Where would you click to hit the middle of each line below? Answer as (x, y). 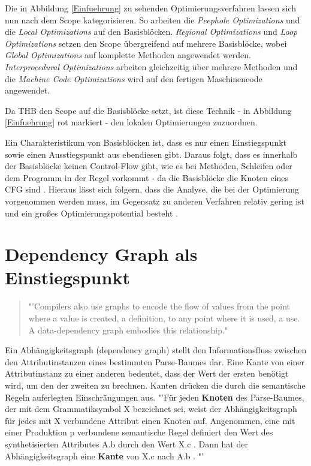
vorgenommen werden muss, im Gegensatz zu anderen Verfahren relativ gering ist (155, 201)
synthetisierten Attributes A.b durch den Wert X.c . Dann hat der (126, 444)
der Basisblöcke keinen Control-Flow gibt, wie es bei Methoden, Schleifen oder (149, 166)
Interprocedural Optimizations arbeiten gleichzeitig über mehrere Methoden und (151, 66)
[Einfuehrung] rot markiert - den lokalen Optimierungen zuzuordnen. (131, 122)
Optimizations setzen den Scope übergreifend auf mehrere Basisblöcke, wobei (146, 43)
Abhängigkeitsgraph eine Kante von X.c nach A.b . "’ (104, 456)
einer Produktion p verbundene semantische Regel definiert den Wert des (139, 432)
